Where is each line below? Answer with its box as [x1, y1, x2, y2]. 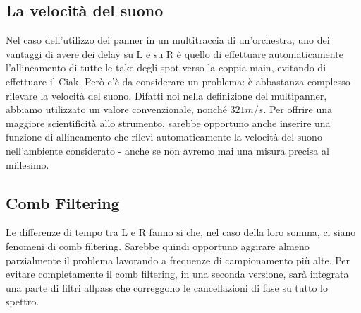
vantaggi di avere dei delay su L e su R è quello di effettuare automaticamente [6, 46, 343, 61]
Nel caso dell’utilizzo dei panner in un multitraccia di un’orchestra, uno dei [6, 33, 330, 47]
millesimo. [6, 157, 49, 172]
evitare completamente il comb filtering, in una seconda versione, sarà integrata [6, 266, 349, 281]
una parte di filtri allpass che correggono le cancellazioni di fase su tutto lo [6, 280, 329, 295]
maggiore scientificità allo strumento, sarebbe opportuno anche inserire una [6, 115, 331, 130]
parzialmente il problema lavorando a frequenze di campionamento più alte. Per [6, 252, 350, 267]
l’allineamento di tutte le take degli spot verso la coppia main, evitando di [6, 60, 326, 75]
